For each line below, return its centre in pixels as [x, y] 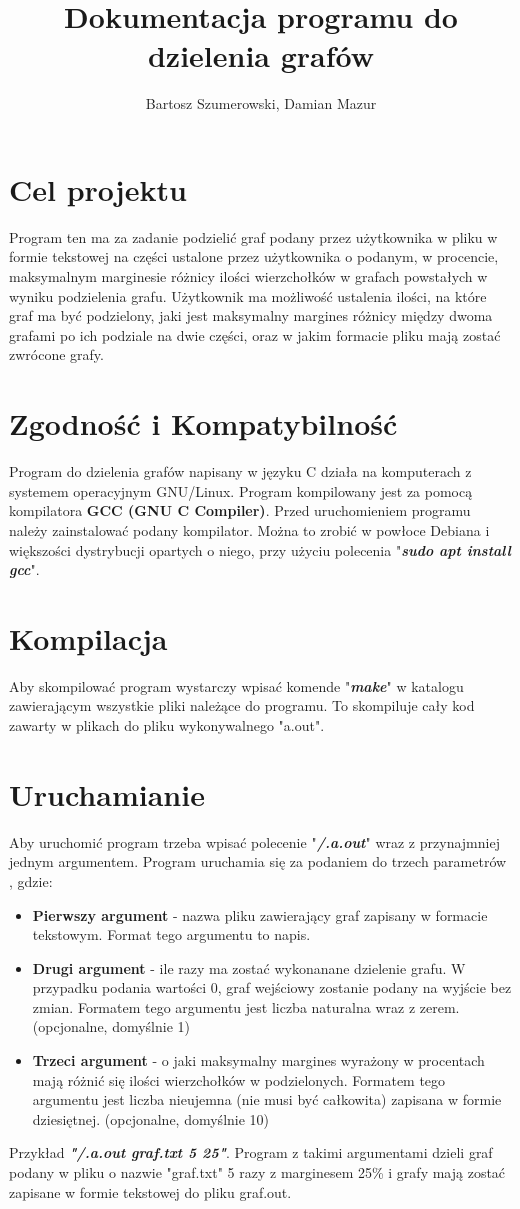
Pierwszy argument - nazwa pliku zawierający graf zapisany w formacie [260, 914]
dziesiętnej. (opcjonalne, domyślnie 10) [151, 1118]
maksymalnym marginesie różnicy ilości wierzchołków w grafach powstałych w [248, 276]
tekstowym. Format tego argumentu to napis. [171, 934]
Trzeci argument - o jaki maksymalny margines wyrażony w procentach [258, 1060]
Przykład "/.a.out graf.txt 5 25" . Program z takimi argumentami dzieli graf [251, 1152]
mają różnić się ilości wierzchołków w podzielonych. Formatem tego [239, 1079]
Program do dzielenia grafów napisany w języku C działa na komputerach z [240, 471]
